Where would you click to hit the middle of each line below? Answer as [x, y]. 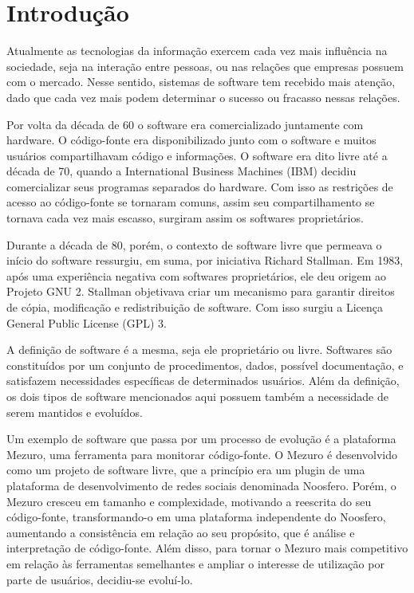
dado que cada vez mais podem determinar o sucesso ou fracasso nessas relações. [203, 97]
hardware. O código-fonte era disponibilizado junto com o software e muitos [191, 140]
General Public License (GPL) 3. [87, 322]
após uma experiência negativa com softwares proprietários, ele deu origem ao [197, 275]
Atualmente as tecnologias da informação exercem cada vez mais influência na [197, 51]
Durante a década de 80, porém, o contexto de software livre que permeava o [194, 244]
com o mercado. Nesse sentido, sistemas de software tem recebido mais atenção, [201, 82]
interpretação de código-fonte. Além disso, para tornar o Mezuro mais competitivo [207, 548]
